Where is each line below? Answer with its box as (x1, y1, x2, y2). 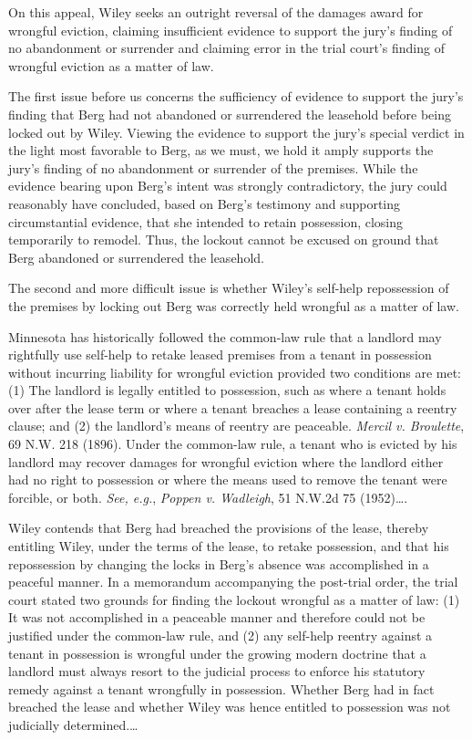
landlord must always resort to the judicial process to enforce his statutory (8, 662, 426, 681)
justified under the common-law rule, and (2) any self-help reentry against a (8, 626, 433, 644)
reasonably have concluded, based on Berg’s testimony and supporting (8, 193, 401, 213)
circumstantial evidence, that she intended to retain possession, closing (8, 212, 404, 231)
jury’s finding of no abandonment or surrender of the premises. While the (8, 158, 418, 177)
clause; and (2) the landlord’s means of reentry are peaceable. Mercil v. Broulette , (8, 416, 465, 435)
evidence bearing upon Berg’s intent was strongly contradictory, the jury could (8, 176, 447, 195)
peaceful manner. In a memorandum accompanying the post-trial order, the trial (8, 572, 458, 591)
